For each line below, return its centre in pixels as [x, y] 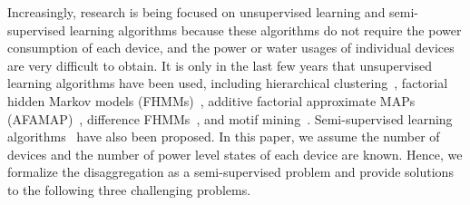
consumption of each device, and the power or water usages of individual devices [231, 48]
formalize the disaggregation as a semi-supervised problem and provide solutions [230, 172]
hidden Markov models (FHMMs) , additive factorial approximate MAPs [211, 100]
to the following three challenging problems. [129, 189]
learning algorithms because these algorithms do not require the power [265, 29]
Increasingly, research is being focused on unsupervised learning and [196, 12]
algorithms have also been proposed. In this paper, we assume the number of [224, 137]
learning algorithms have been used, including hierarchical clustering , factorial [228, 83]
